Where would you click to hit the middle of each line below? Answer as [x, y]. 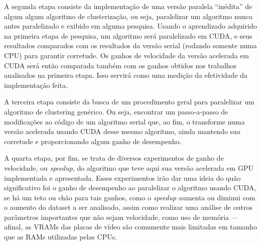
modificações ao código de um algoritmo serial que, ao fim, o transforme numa [124, 121]
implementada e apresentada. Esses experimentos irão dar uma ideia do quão [122, 177]
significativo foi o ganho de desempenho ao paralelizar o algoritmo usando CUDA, [130, 188]
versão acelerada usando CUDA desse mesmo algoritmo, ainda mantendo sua [122, 131]
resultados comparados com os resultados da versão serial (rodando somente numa [130, 45]
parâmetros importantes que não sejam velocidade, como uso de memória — [121, 217]
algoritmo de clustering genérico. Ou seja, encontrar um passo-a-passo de [116, 111]
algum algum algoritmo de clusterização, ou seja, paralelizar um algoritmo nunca [128, 16]
